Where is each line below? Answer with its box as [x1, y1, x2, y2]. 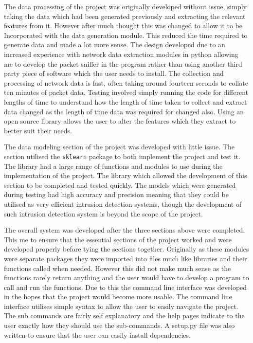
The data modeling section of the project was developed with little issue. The [4, 142, 235, 152]
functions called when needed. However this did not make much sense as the [4, 263, 231, 273]
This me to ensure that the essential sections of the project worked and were [4, 234, 232, 244]
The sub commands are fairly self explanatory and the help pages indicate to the [4, 310, 245, 321]
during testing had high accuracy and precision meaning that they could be [4, 189, 229, 199]
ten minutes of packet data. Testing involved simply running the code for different [4, 87, 249, 97]
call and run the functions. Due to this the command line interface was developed [4, 282, 247, 292]
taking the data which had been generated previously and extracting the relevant [4, 11, 246, 21]
